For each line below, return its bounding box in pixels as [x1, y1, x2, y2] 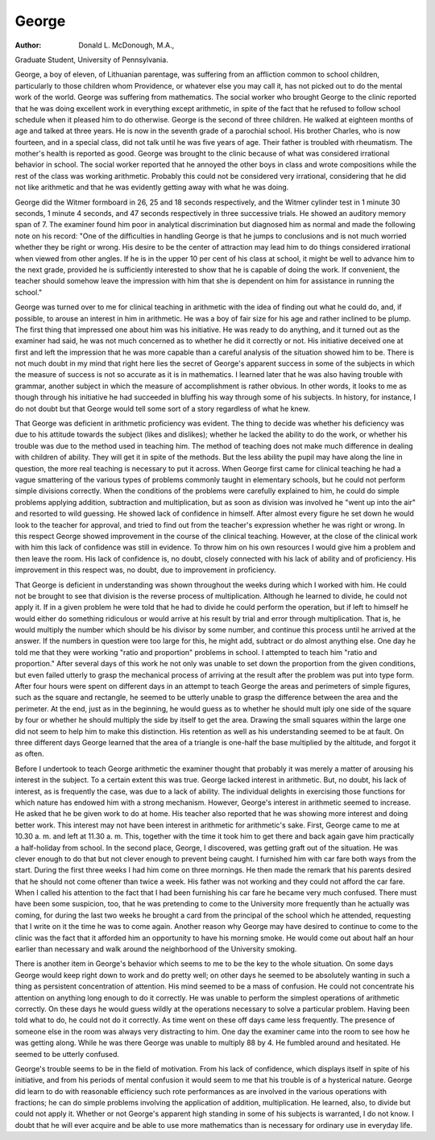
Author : [14, 40, 42, 50]
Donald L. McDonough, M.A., [78, 40, 175, 50]
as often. [14, 749, 44, 759]
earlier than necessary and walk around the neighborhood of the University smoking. [14, 944, 297, 954]
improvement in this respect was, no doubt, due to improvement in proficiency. [14, 565, 277, 575]
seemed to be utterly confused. [14, 1049, 120, 1059]
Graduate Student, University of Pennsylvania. [14, 55, 168, 64]
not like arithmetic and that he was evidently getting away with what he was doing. [14, 182, 289, 193]
